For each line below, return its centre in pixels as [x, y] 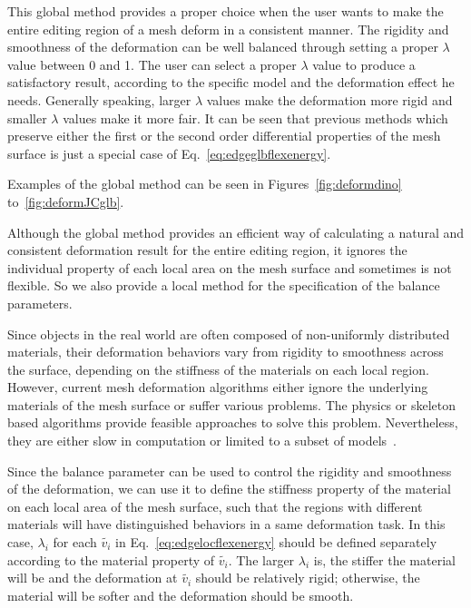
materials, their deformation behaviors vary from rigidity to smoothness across [226, 352]
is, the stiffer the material [384, 559]
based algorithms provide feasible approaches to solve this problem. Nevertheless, [233, 422]
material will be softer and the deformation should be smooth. [181, 595]
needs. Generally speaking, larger [99, 99]
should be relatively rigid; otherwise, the [308, 578]
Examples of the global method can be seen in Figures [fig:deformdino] [205, 184]
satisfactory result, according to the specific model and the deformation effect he [231, 82]
